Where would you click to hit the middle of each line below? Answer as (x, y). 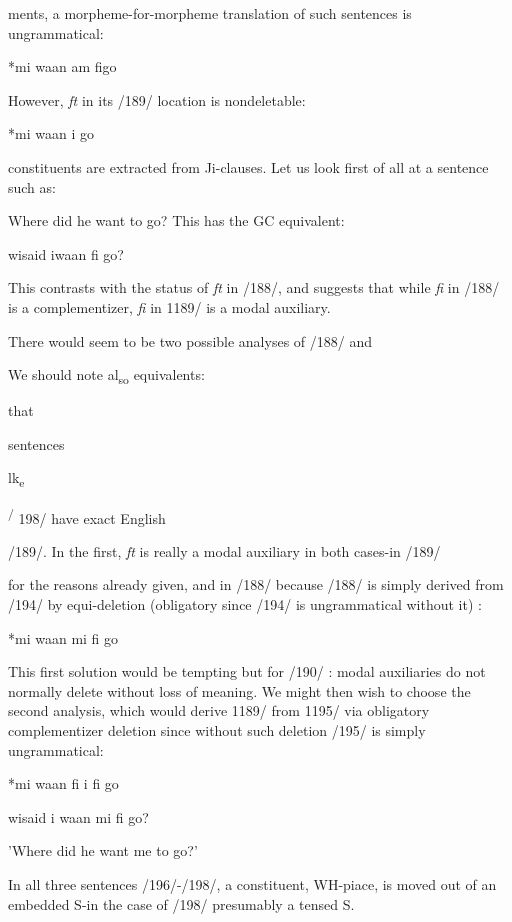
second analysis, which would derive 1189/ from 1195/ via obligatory (219, 710)
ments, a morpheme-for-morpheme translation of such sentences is (210, 13)
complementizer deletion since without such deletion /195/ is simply (217, 729)
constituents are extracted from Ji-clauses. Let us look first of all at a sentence (248, 166)
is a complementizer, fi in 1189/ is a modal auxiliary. (169, 306)
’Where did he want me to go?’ (103, 850)
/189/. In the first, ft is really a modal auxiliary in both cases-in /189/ (224, 550)
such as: (32, 186)
